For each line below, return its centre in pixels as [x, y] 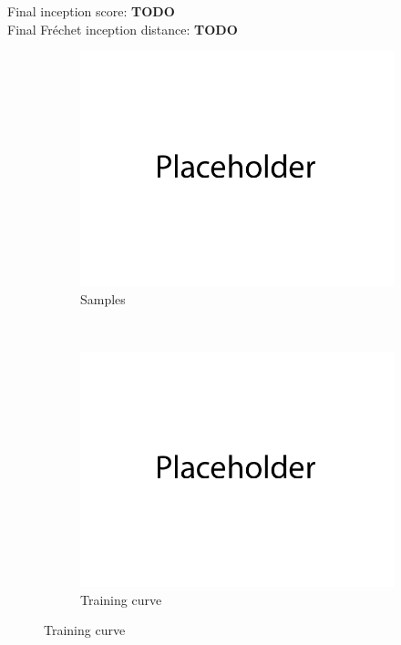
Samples [103, 298]
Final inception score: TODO [91, 11]
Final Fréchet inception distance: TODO [123, 29]
